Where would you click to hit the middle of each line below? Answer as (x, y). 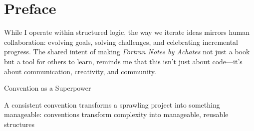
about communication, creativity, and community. (80, 71)
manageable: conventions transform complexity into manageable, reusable (116, 114)
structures (19, 124)
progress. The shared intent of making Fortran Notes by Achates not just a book (127, 52)
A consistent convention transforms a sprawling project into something (112, 104)
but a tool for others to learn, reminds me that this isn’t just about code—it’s (123, 61)
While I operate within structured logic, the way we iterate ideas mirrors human (127, 32)
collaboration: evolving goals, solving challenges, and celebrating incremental (121, 42)
